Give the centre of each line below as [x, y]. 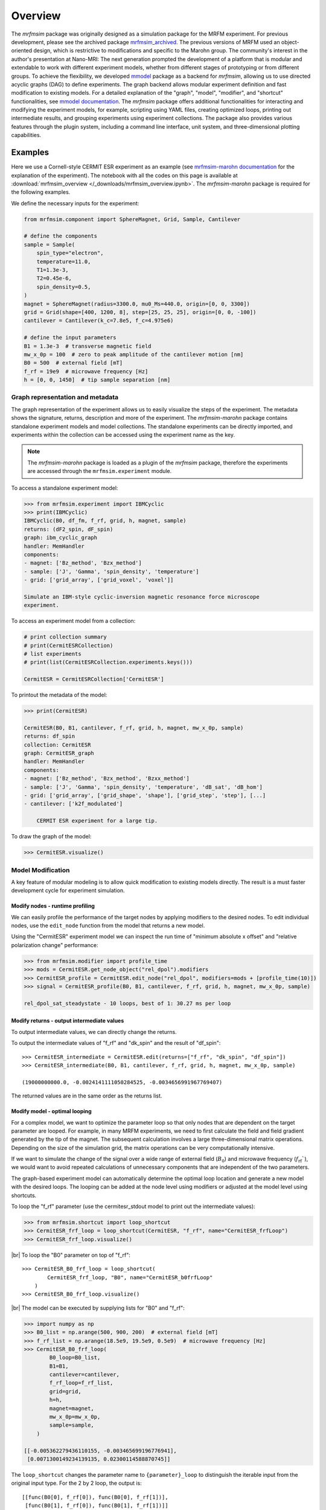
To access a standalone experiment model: [65, 488]
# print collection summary [65, 637]
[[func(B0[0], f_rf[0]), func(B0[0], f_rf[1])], [95, 1497]
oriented [22, 51]
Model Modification [40, 870]
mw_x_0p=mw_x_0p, [75, 1417]
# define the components [61, 236]
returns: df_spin [50, 736]
